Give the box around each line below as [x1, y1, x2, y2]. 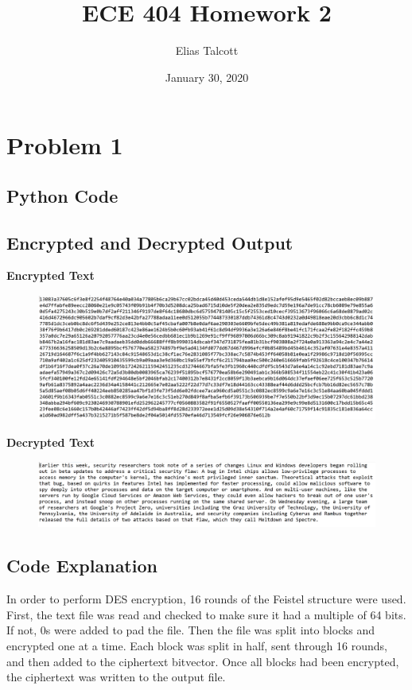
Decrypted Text [6, 434, 95, 451]
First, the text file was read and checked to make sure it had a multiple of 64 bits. [6, 606, 406, 622]
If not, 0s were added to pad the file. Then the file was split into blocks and [6, 622, 375, 638]
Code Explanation [6, 553, 157, 578]
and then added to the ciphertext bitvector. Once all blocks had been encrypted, [6, 653, 399, 669]
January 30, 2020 [165, 68, 249, 85]
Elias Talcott [175, 42, 239, 59]
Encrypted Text [6, 267, 95, 284]
